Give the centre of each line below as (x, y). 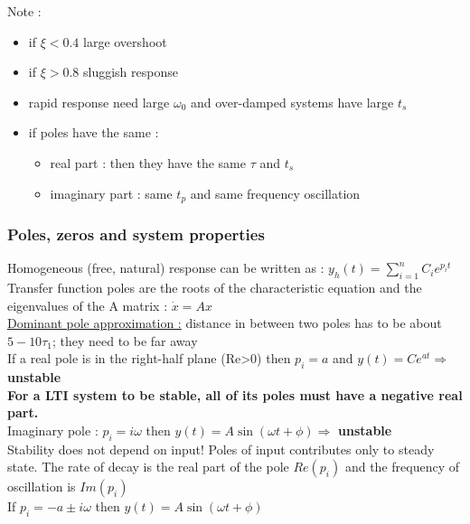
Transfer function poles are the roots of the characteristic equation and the (215, 288)
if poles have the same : (94, 132)
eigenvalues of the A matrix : (88, 305)
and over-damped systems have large (292, 102)
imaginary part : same (111, 193)
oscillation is (42, 487)
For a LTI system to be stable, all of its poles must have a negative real (235, 394)
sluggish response (131, 72)
